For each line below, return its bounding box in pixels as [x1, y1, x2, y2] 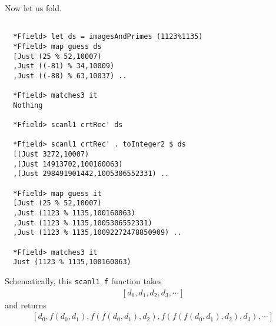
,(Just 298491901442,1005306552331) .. [13, 169, 169, 178]
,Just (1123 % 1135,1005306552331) [13, 218, 152, 227]
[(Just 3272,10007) [13, 150, 89, 159]
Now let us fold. [5, 2, 62, 14]
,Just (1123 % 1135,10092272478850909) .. [13, 228, 182, 237]
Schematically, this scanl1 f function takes [5, 275, 162, 287]
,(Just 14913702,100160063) [13, 159, 123, 168]
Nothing [13, 101, 43, 109]
